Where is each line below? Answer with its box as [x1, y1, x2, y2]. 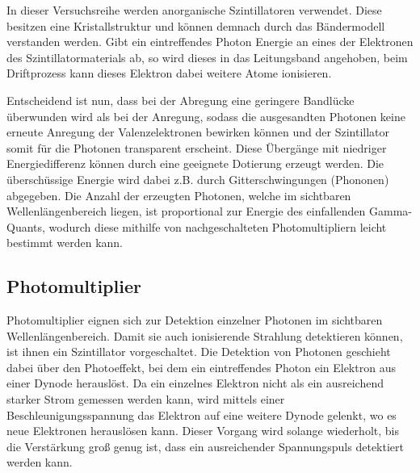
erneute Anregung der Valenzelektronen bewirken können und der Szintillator [6, 123, 389, 140]
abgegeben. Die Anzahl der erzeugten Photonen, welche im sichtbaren [6, 186, 351, 203]
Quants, [6, 218, 45, 235]
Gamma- [368, 203, 412, 220]
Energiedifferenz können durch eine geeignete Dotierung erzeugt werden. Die [6, 155, 384, 172]
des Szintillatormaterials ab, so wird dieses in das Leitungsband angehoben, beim [6, 48, 408, 65]
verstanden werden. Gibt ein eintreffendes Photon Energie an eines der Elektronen [6, 33, 414, 50]
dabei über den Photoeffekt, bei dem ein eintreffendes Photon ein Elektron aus [6, 358, 396, 375]
